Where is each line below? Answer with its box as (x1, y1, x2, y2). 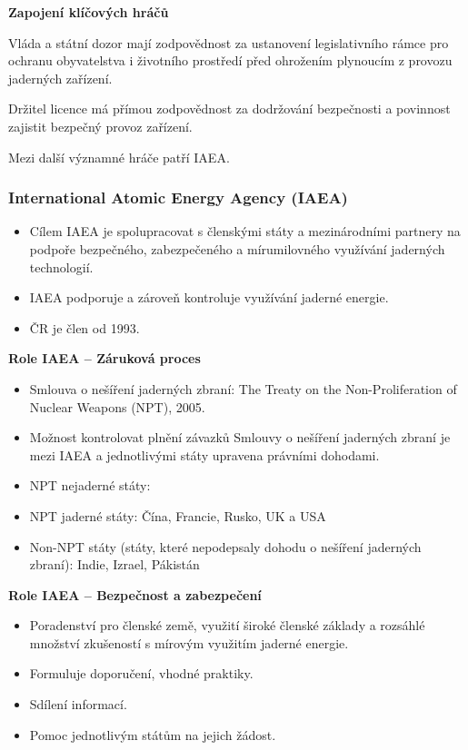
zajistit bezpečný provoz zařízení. (8, 116, 193, 135)
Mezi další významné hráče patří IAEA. (8, 147, 230, 166)
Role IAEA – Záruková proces (8, 349, 201, 368)
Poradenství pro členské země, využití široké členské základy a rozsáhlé (29, 616, 425, 635)
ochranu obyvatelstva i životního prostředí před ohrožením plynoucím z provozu (8, 51, 453, 70)
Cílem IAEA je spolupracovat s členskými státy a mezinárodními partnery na (29, 222, 461, 241)
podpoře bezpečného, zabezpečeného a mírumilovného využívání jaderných (29, 239, 445, 258)
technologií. (29, 257, 94, 276)
